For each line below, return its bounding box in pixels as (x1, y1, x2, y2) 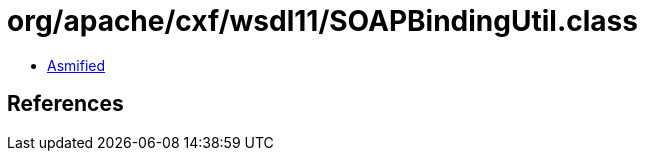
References (7, 91, 124, 117)
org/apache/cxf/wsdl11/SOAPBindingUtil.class (7, 4, 638, 38)
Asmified (47, 56, 106, 74)
